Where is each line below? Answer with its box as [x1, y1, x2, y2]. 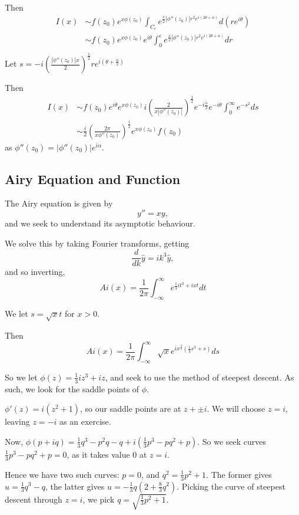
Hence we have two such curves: [5, 468, 119, 480]
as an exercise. [59, 415, 111, 428]
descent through [5, 493, 62, 505]
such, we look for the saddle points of [5, 382, 139, 395]
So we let [5, 370, 38, 383]
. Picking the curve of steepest [177, 480, 285, 492]
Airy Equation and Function [5, 169, 181, 188]
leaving [5, 415, 30, 428]
